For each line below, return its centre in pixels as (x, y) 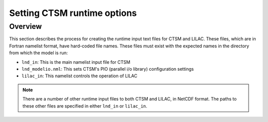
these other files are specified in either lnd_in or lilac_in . (85, 106)
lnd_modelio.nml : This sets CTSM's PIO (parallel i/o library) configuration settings (108, 69)
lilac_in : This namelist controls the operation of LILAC (79, 76)
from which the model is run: (38, 53)
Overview (26, 26)
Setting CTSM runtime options (73, 13)
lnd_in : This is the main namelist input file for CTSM (76, 62)
